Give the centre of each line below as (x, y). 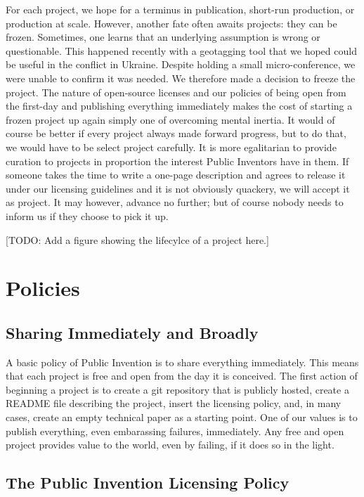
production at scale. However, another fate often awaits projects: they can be (171, 23)
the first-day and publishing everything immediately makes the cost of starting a (179, 106)
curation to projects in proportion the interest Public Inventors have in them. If (177, 161)
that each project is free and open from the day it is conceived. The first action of (182, 376)
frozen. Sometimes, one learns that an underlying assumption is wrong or (163, 37)
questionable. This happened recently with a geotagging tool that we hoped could (181, 50)
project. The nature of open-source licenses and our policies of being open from (176, 92)
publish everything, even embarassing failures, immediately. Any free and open (175, 431)
